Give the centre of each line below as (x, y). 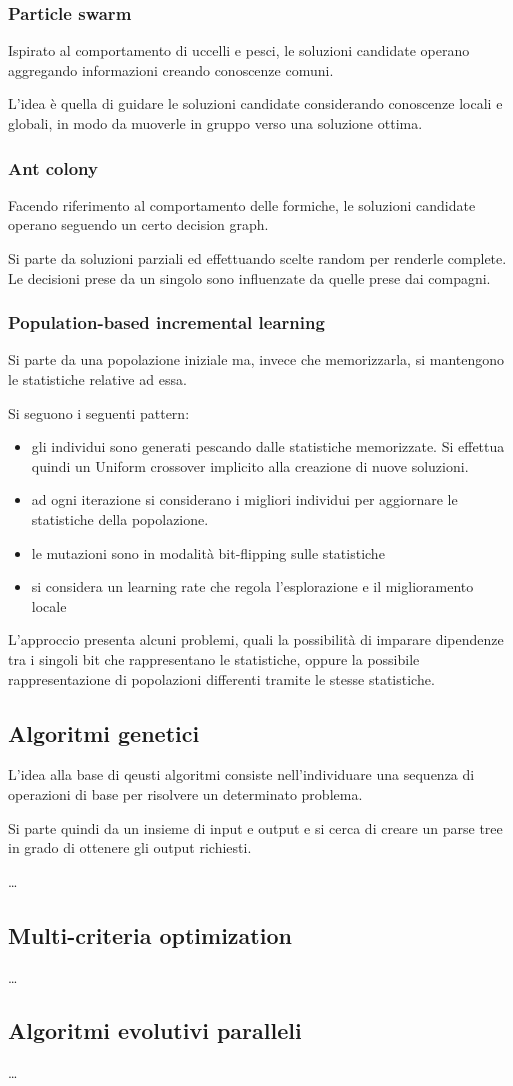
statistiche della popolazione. (120, 518)
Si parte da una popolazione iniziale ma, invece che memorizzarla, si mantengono (256, 359)
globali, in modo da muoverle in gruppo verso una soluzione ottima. (215, 123)
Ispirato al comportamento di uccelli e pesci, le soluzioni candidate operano (239, 50)
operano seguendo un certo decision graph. (138, 224)
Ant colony (53, 167)
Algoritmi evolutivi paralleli (155, 1030)
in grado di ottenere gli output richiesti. (130, 847)
